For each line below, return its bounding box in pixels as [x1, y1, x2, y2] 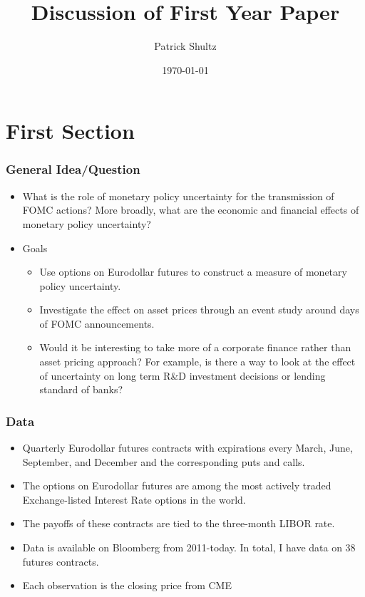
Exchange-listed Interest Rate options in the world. [22, 492, 246, 507]
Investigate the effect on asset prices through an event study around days [39, 302, 359, 317]
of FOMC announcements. [39, 316, 155, 331]
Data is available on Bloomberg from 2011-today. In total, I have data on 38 [22, 540, 356, 555]
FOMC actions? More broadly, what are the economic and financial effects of [22, 202, 359, 217]
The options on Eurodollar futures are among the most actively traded [22, 478, 331, 493]
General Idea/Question [6, 160, 140, 178]
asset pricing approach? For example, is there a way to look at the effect [39, 354, 356, 369]
